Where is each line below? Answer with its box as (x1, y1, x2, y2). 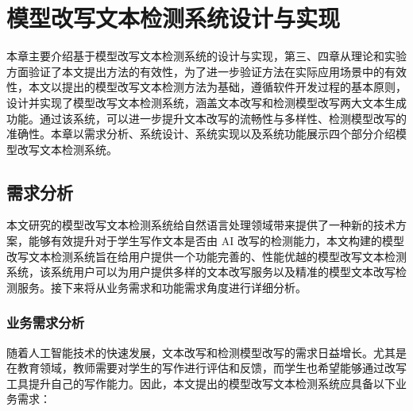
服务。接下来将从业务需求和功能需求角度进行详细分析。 (17, 278, 307, 295)
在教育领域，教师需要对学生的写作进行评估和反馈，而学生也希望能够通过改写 (6, 359, 407, 376)
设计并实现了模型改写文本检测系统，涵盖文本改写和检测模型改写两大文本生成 (6, 94, 407, 110)
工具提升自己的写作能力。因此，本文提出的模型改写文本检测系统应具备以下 (6, 375, 396, 391)
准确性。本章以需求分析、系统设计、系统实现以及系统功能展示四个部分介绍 (6, 125, 396, 142)
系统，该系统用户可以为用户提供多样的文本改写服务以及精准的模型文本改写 (6, 263, 396, 280)
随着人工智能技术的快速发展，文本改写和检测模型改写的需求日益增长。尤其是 (6, 344, 407, 360)
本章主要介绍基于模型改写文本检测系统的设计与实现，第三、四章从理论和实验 (6, 48, 407, 64)
